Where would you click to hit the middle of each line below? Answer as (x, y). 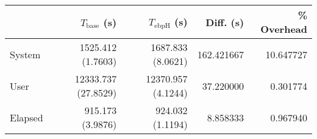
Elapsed (27, 117)
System (25, 54)
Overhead (284, 29)
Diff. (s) (225, 22)
